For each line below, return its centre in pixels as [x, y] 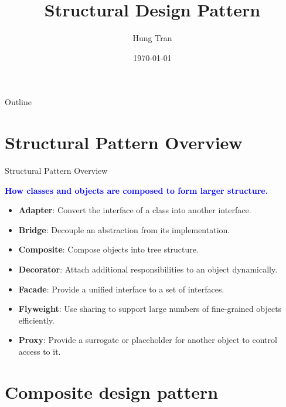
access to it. [40, 351]
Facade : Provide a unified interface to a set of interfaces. [121, 289]
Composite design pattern [112, 391]
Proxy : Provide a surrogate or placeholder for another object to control [148, 340]
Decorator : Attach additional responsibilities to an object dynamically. [148, 269]
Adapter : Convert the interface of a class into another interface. [135, 210]
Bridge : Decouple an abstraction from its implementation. [124, 229]
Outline [18, 102]
